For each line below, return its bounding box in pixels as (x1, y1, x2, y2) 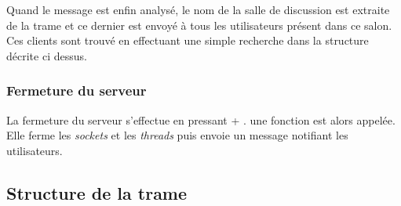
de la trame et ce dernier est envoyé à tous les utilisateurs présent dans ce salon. (6, 16, 392, 33)
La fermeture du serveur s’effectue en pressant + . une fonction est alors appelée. (6, 111, 396, 128)
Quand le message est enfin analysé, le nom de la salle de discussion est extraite (6, 2, 390, 17)
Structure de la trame (6, 180, 188, 204)
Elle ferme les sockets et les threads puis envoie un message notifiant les (6, 127, 348, 143)
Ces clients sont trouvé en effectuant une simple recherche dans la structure (6, 32, 369, 49)
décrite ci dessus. (6, 47, 87, 63)
